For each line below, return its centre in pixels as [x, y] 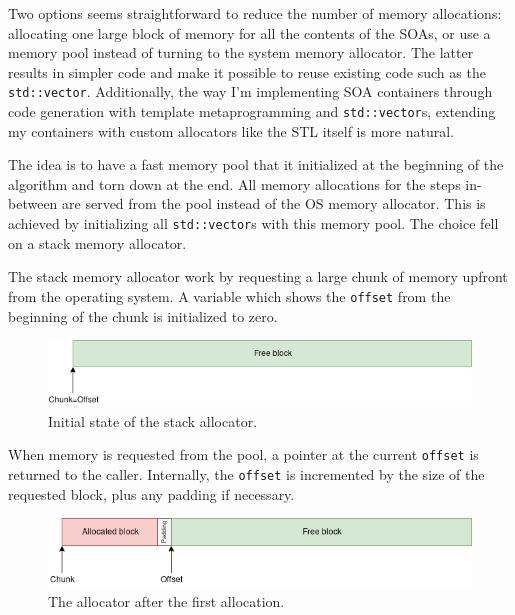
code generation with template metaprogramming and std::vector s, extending [252, 111]
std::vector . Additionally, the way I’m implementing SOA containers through [250, 91]
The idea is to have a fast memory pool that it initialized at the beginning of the [256, 164]
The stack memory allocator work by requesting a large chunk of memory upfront [258, 276]
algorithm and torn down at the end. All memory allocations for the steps [234, 183]
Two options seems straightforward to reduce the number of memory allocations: [255, 13]
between [33, 203]
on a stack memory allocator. [97, 242]
